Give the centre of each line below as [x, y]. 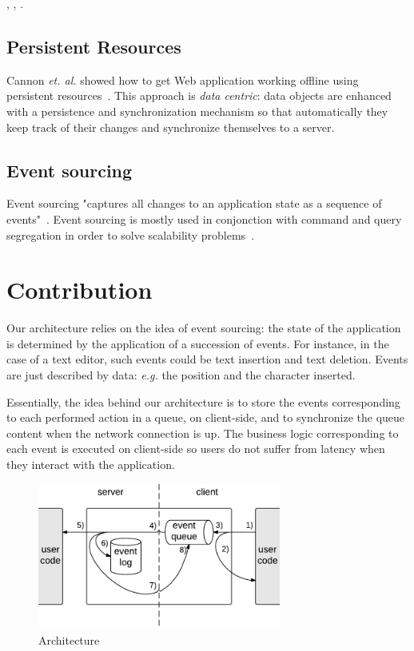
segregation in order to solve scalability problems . [131, 234]
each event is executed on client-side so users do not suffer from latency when [196, 449]
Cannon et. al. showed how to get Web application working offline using [183, 79]
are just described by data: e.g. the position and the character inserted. [181, 375]
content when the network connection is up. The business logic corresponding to [203, 433]
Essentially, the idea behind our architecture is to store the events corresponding [203, 401]
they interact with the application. [91, 464]
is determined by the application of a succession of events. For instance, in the [198, 343]
